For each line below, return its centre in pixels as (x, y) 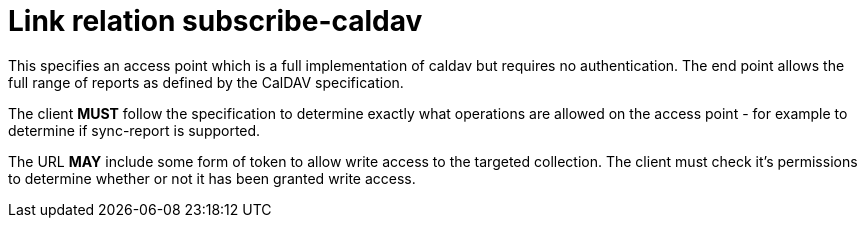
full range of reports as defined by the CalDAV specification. (206, 82)
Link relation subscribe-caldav (215, 21)
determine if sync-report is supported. (134, 130)
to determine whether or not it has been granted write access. (212, 178)
